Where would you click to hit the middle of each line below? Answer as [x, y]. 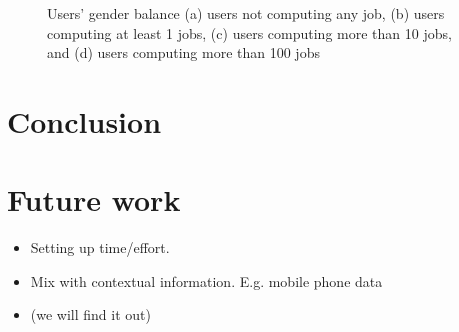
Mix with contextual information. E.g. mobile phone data [206, 280]
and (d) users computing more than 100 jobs [183, 52]
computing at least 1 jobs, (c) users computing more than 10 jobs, [249, 32]
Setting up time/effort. [100, 247]
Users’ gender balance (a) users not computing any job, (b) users [246, 13]
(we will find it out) [90, 314]
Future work [94, 199]
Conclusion [84, 120]
